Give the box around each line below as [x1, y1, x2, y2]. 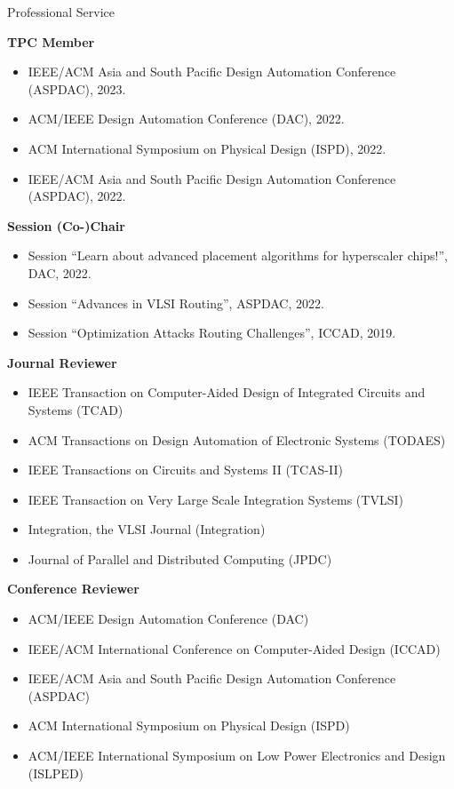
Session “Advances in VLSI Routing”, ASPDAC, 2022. [28, 293, 324, 312]
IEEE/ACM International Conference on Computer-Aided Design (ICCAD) [28, 639, 441, 657]
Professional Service [7, 3, 115, 20]
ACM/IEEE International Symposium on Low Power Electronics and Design [28, 746, 446, 765]
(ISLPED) [28, 763, 84, 782]
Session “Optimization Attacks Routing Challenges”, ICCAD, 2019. [28, 323, 396, 342]
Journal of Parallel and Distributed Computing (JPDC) [28, 549, 332, 568]
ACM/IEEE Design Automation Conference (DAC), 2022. [28, 109, 345, 128]
